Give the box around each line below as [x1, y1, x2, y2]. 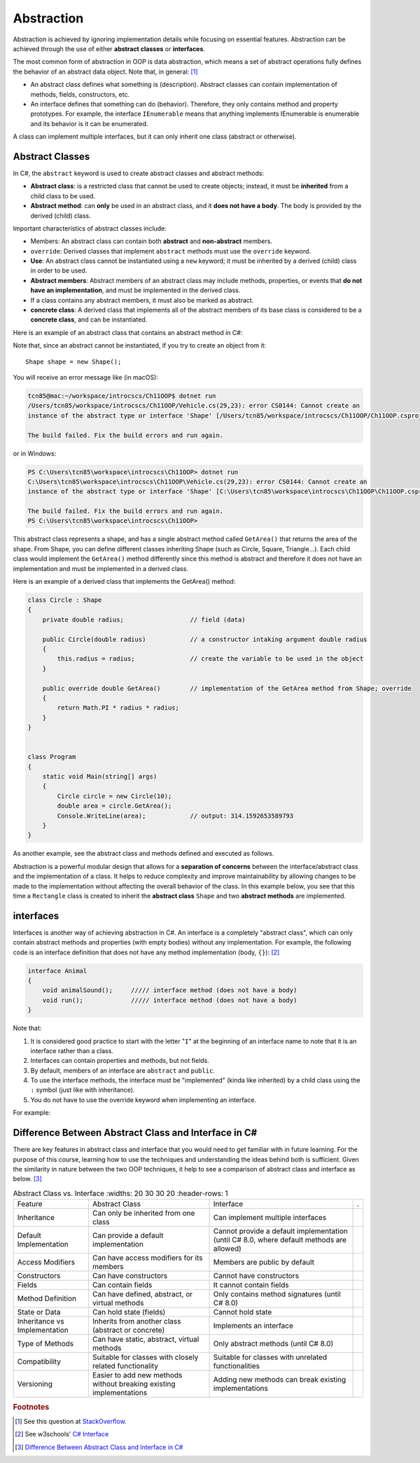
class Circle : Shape [27, 596, 102, 604]
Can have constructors [92, 1271, 168, 1281]
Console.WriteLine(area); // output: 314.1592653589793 [57, 811, 294, 820]
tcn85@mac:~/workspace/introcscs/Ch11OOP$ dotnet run [27, 392, 216, 399]
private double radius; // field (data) [42, 615, 246, 624]
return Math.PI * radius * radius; [57, 704, 180, 712]
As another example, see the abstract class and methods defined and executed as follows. [13, 849, 274, 858]
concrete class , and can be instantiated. [30, 315, 148, 324]
